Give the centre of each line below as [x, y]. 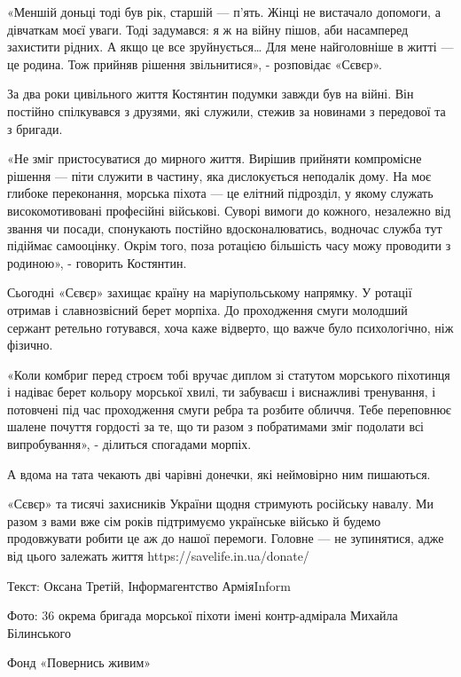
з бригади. [35, 128]
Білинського [39, 632]
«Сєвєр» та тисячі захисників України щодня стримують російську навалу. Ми [220, 504]
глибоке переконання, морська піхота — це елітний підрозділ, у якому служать [220, 193]
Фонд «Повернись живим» [79, 662]
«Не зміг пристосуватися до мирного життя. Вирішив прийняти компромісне [215, 158]
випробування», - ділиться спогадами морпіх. [129, 444]
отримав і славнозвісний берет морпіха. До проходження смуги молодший [207, 309]
